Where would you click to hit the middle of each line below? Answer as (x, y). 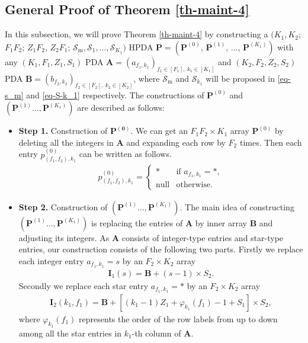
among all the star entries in (70, 333)
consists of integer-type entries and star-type (203, 237)
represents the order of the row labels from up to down (178, 318)
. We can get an (159, 131)
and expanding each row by (176, 142)
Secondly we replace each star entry (84, 285)
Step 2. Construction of (63, 206)
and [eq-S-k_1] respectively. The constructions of (115, 94)
